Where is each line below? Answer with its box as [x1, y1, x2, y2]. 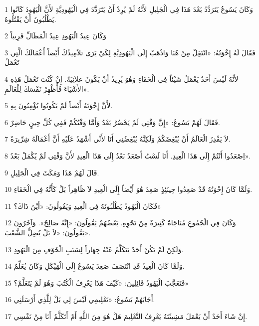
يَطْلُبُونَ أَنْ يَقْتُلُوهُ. [4, 13, 56, 24]
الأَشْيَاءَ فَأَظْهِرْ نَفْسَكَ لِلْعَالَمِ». [4, 83, 89, 94]
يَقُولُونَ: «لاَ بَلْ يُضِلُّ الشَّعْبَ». [4, 227, 91, 237]
